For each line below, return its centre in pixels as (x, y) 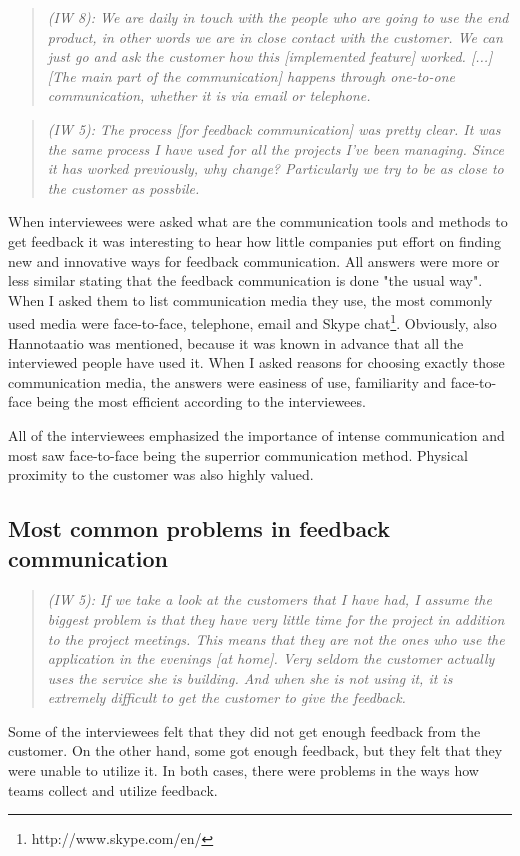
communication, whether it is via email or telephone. (209, 95)
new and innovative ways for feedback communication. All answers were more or (254, 260)
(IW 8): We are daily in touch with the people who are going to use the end (278, 17)
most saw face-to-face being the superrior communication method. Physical (238, 454)
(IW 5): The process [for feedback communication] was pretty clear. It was (274, 128)
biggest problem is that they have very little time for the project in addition (276, 618)
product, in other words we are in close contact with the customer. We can (275, 36)
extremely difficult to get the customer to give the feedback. (226, 697)
